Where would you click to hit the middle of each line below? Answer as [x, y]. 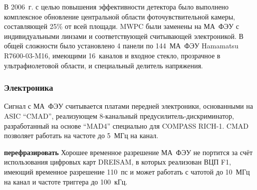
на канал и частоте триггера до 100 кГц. [66, 181]
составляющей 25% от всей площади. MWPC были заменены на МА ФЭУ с [122, 26]
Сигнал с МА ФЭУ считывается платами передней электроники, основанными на [128, 106]
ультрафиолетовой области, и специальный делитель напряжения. [104, 65]
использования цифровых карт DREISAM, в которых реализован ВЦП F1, [118, 162]
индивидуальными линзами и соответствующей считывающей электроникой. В [124, 36]
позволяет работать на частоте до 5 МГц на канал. [81, 135]
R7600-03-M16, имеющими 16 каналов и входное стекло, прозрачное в [112, 55]
